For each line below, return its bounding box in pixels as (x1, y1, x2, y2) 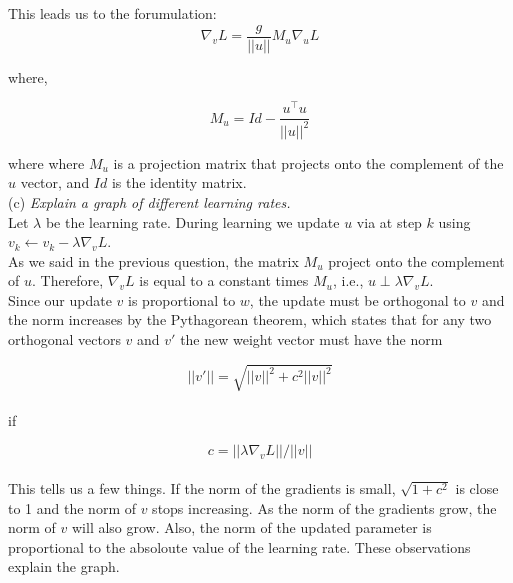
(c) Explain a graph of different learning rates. (8, 191, 291, 212)
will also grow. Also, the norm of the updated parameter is (72, 517, 432, 538)
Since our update (8, 289, 112, 310)
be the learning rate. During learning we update (45, 211, 340, 232)
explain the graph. (8, 556, 120, 577)
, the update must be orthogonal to (249, 289, 466, 310)
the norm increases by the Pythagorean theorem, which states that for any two (8, 309, 492, 330)
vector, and (20, 172, 90, 193)
